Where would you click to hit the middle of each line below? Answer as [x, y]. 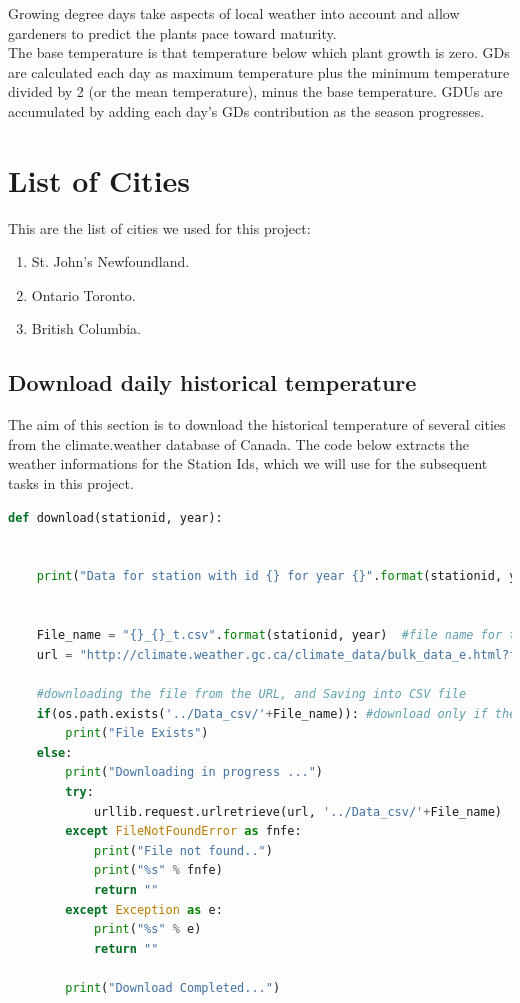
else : [54, 752]
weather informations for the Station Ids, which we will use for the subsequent [248, 463]
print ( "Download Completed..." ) [173, 987]
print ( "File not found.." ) [183, 850]
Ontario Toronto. [83, 294]
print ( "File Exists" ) [137, 733]
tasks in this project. [71, 483]
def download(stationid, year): [115, 517]
